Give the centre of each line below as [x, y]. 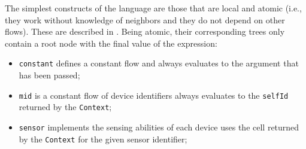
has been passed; [49, 75]
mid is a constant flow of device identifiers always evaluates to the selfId [154, 95]
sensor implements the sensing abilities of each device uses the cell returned [159, 127]
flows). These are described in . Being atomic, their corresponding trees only [145, 31]
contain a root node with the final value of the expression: [111, 43]
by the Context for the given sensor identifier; [103, 139]
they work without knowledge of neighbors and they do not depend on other [145, 19]
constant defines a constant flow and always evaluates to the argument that [159, 63]
